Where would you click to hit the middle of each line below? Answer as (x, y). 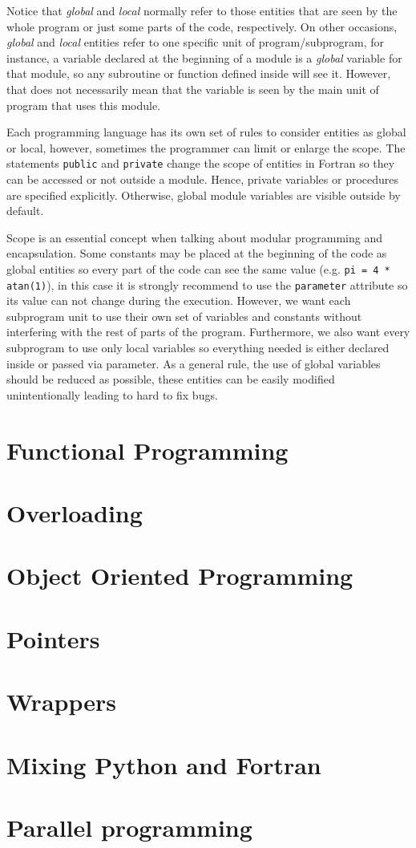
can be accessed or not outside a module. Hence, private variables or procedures (203, 179)
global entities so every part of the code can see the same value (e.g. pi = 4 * (198, 268)
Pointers (53, 638)
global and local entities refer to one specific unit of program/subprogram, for (195, 42)
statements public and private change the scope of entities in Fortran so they (201, 163)
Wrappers (61, 702)
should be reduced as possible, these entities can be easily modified (171, 379)
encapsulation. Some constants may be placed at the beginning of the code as (197, 253)
